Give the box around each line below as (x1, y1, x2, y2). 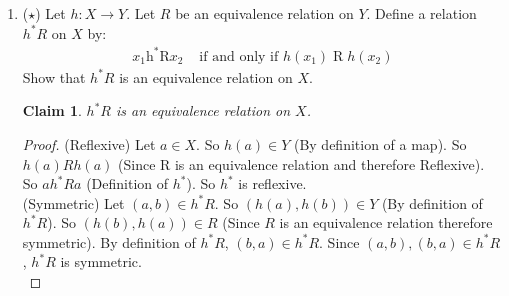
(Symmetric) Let (22, 192, 125, 213)
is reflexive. (238, 173, 307, 194)
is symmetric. (60, 251, 142, 272)
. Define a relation (366, 3, 477, 23)
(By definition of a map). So (293, 133, 467, 154)
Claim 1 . (22, 100, 82, 121)
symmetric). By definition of (22, 231, 196, 252)
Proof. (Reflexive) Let (22, 133, 156, 154)
